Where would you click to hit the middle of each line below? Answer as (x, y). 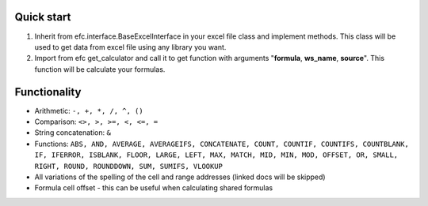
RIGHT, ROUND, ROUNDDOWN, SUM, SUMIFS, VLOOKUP (129, 166)
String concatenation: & (73, 133)
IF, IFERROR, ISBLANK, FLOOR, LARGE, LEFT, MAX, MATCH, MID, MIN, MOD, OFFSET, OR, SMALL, (216, 155)
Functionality (48, 92)
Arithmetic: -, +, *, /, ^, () (89, 110)
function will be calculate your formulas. (100, 69)
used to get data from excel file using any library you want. (130, 47)
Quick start (43, 17)
